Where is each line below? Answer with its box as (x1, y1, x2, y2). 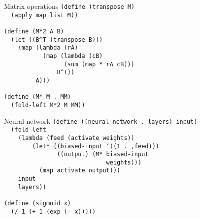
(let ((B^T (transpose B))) (11, 36, 103, 43)
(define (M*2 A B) (4, 27, 64, 35)
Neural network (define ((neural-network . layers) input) (4, 115, 198, 126)
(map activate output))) (39, 167, 121, 174)
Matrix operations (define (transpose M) (4, 1, 135, 11)
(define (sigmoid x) (4, 200, 71, 207)
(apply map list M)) (11, 11, 78, 19)
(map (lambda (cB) (42, 52, 103, 59)
